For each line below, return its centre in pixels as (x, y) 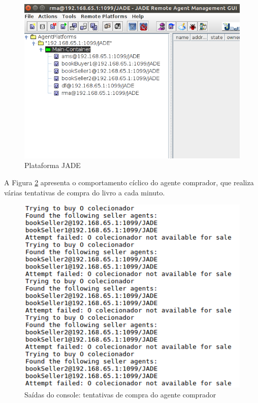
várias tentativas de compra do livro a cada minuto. (85, 192)
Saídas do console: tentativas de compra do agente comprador (120, 394)
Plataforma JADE (53, 165)
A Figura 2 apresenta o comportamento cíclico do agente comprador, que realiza (129, 182)
